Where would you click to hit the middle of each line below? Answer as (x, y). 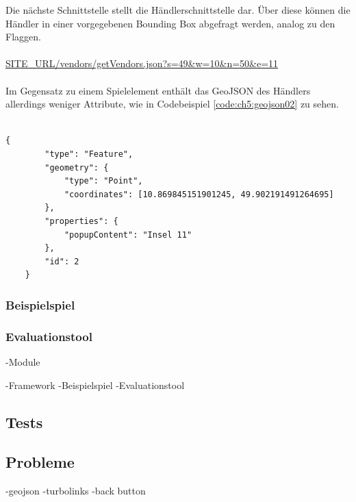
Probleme (40, 462)
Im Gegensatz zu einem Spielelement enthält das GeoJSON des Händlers (158, 90)
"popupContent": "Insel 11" (128, 235)
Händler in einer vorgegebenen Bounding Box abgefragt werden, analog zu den (170, 23)
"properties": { (81, 221)
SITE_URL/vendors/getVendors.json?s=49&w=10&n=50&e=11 (142, 63)
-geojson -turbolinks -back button (76, 491)
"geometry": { (77, 167)
